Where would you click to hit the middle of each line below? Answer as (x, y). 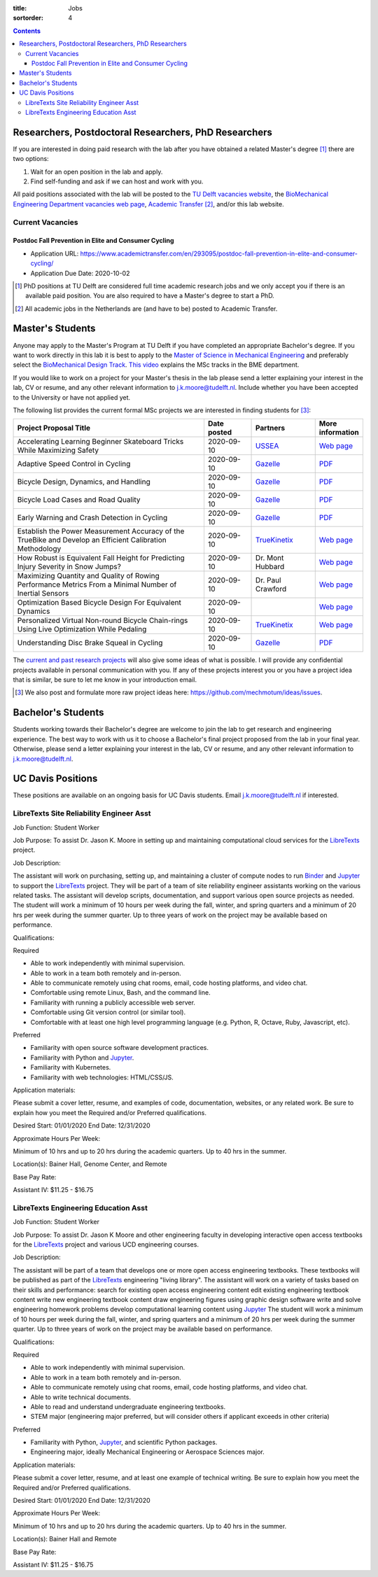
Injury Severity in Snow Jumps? (69, 567)
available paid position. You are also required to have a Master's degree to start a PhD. (150, 296)
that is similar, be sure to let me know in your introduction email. (105, 680)
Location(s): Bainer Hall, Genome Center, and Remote (90, 1164)
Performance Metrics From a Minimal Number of (97, 584)
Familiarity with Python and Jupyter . (82, 1058)
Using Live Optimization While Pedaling (82, 629)
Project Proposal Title (54, 428)
